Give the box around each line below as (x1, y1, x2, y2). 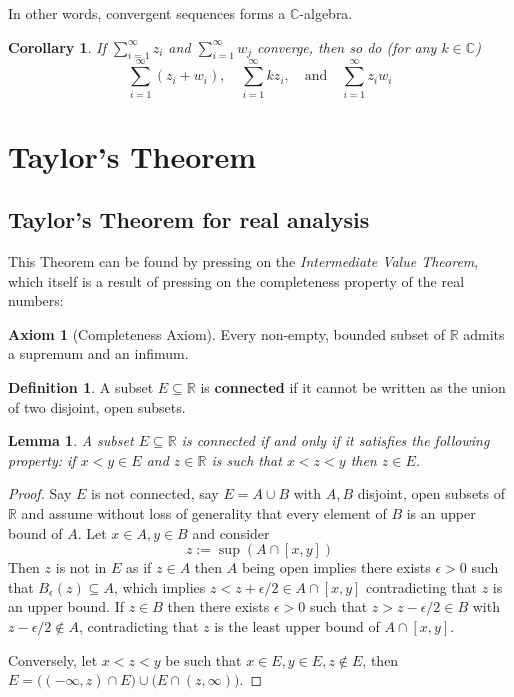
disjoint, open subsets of (357, 483, 505, 504)
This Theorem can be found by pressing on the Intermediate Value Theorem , (8, 251, 479, 272)
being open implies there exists (241, 557, 431, 578)
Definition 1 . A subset (8, 377, 154, 398)
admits (463, 323, 505, 344)
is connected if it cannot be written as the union (200, 377, 506, 398)
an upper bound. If (8, 596, 124, 617)
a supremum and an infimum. (8, 343, 189, 364)
